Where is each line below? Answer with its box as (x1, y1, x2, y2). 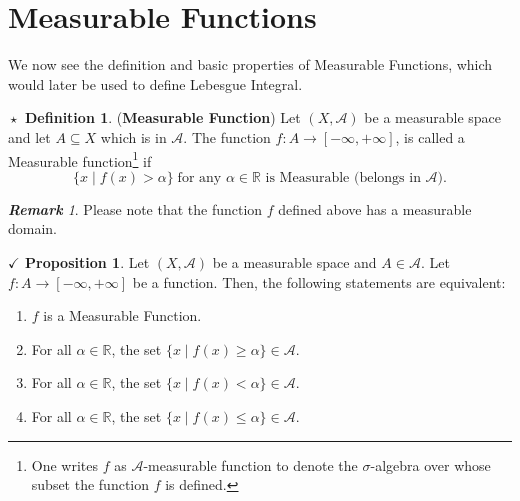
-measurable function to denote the (143, 454, 358, 475)
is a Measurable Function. (43, 305, 202, 326)
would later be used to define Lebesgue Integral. (8, 73, 303, 94)
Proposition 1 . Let (25, 251, 150, 272)
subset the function (31, 474, 150, 495)
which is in (100, 126, 167, 147)
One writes (31, 454, 99, 475)
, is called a (395, 126, 465, 147)
